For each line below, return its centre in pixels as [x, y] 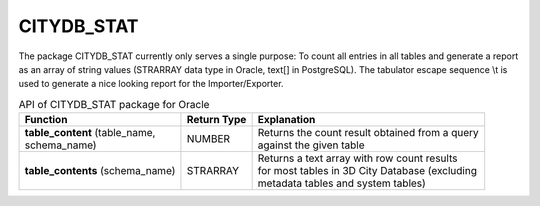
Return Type [216, 120]
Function [46, 120]
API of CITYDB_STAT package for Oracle [114, 104]
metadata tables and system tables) [342, 183]
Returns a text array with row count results [357, 158]
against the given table [311, 145]
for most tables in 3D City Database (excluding [367, 171]
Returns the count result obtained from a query [368, 133]
